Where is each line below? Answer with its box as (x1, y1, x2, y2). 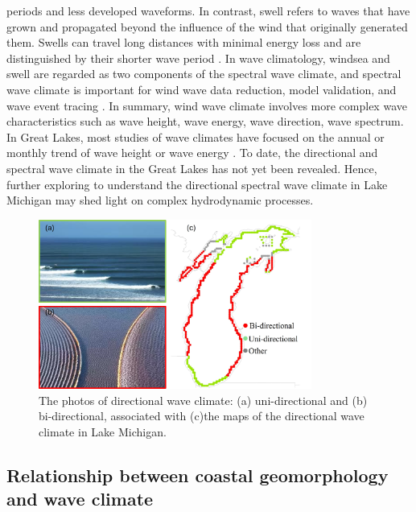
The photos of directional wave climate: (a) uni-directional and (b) (39, 391, 368, 408)
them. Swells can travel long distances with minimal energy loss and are (6, 34, 361, 51)
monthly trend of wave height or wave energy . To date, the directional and (6, 144, 378, 161)
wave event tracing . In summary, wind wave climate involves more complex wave (6, 97, 407, 114)
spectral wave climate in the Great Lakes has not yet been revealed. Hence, (6, 159, 377, 176)
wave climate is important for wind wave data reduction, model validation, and (6, 81, 397, 97)
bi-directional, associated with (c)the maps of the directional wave (39, 407, 365, 424)
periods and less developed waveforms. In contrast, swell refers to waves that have (6, 2, 410, 19)
